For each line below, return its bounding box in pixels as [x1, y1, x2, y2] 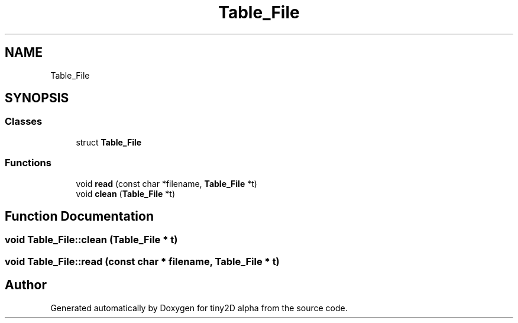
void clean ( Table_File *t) [76, 188, 176, 199]
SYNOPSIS [5, 91, 69, 106]
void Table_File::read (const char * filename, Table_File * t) [5, 255, 280, 267]
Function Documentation [5, 208, 154, 224]
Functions [5, 157, 51, 169]
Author [5, 277, 47, 293]
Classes [5, 115, 43, 128]
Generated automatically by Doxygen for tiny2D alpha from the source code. [50, 302, 348, 313]
